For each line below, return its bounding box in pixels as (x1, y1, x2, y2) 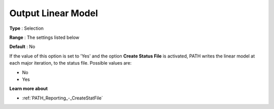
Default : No (9, 43, 36, 50)
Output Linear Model (9, 8, 98, 19)
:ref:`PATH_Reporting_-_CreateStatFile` (22, 95, 104, 101)
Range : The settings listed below (9, 34, 80, 40)
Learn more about (9, 86, 48, 92)
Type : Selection (9, 25, 44, 31)
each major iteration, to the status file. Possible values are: (9, 60, 132, 66)
